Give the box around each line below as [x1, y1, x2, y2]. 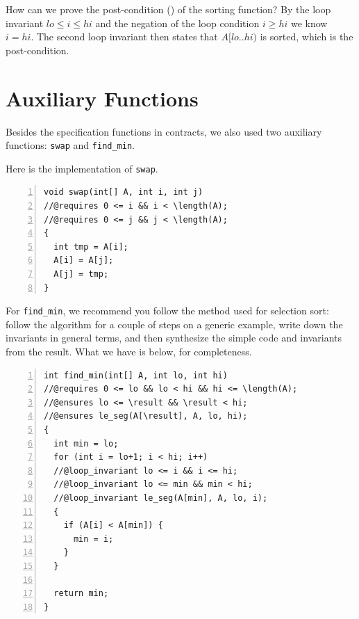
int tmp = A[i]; [53, 241, 128, 252]
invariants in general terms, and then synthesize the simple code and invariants [6, 330, 342, 345]
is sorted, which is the [260, 29, 353, 44]
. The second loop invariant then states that [31, 29, 218, 44]
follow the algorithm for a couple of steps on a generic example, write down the [6, 316, 343, 331]
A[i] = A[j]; [53, 255, 114, 266]
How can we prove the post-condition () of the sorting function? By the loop [6, 2, 331, 16]
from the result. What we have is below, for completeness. [6, 344, 252, 358]
